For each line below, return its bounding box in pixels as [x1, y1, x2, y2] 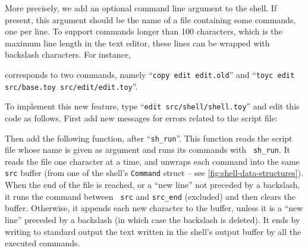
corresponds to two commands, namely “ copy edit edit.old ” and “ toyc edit [5, 68, 295, 80]
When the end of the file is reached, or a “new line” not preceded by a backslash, [5, 178, 300, 191]
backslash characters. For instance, [5, 48, 131, 61]
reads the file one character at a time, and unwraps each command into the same [5, 155, 300, 167]
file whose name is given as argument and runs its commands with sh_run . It [5, 143, 290, 156]
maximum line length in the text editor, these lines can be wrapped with [5, 36, 270, 49]
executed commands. [5, 237, 80, 249]
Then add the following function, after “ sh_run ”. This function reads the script [5, 131, 293, 144]
